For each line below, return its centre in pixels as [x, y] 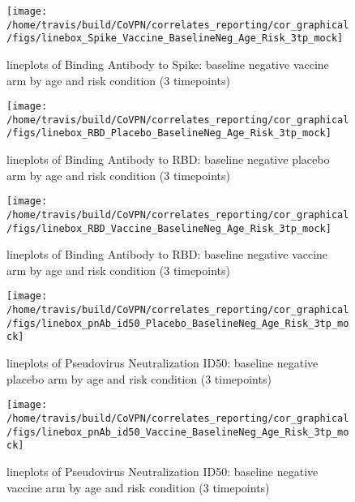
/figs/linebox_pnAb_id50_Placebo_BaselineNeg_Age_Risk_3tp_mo [178, 323]
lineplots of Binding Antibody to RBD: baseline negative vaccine [167, 254]
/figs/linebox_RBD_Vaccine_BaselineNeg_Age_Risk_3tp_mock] [169, 228]
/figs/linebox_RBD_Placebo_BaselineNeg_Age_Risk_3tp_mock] [169, 133]
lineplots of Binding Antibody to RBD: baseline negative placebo [168, 159]
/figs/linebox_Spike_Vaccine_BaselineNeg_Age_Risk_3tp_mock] [175, 39]
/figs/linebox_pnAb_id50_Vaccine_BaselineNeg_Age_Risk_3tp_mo [178, 432]
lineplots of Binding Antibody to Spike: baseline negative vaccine [168, 64]
